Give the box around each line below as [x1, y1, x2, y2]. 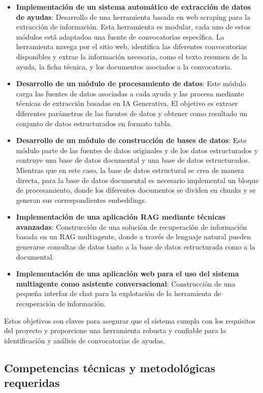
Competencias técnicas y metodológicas [4, 360, 215, 375]
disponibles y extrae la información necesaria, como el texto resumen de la [16, 51, 247, 61]
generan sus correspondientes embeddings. [16, 194, 147, 205]
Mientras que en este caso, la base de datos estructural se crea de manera [16, 164, 244, 175]
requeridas [4, 375, 60, 390]
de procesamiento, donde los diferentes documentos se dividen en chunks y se [16, 185, 256, 195]
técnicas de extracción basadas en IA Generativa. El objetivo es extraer [16, 98, 238, 109]
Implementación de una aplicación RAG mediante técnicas [16, 211, 225, 222]
